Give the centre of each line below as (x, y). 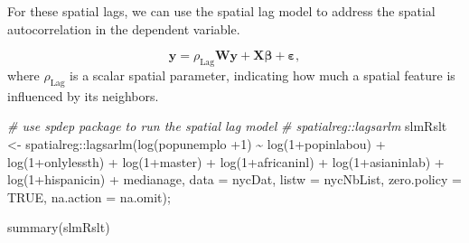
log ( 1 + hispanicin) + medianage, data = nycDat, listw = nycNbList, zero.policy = (234, 179)
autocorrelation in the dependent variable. (124, 28)
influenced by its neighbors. (83, 95)
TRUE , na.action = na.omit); (89, 196)
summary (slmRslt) (59, 227)
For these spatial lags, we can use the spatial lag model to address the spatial (221, 11)
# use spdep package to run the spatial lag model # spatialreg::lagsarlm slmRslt (227, 126)
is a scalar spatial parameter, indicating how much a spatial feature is (263, 75)
